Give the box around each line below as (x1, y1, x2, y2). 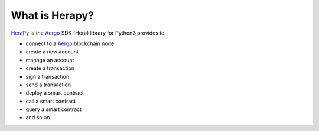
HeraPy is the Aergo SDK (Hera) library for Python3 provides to (11, 29, 165, 36)
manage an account (25, 56, 74, 63)
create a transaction (25, 65, 75, 72)
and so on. (25, 114, 52, 121)
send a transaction (25, 81, 71, 88)
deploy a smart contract (25, 89, 84, 96)
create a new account (25, 48, 79, 55)
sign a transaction (25, 73, 70, 80)
